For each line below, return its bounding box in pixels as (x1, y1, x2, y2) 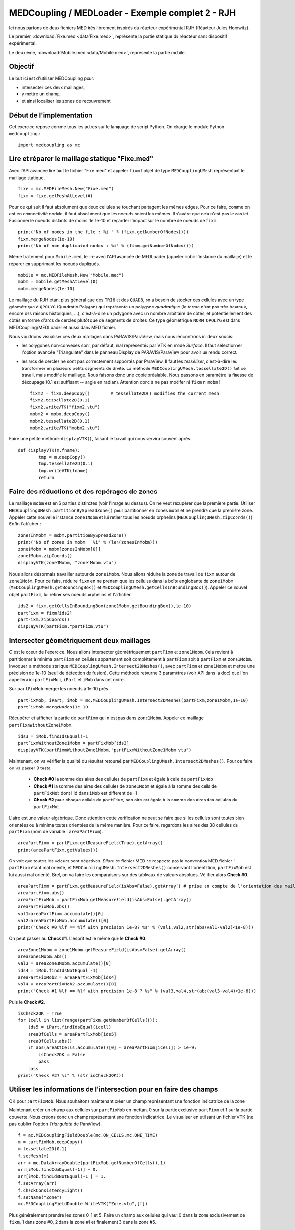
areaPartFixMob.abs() (18, 904, 70, 910)
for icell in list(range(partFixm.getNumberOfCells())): (18, 1017, 158, 1023)
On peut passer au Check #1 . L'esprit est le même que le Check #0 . (9, 935, 147, 941)
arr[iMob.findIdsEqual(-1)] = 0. (18, 1167, 98, 1172)
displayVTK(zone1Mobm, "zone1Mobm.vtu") (18, 560, 117, 566)
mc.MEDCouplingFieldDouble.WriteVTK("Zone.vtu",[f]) (18, 1201, 147, 1207)
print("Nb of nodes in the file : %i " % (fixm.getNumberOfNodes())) (18, 229, 189, 235)
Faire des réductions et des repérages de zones (9, 488, 158, 496)
